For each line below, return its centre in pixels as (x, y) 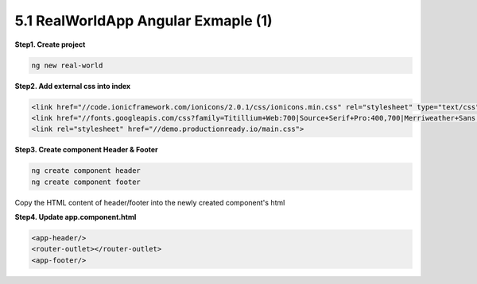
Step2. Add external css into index (73, 86)
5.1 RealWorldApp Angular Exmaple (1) (144, 21)
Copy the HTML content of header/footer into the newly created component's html (150, 202)
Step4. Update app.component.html (76, 217)
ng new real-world (67, 65)
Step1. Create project (50, 44)
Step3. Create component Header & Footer (86, 150)
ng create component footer (86, 182)
